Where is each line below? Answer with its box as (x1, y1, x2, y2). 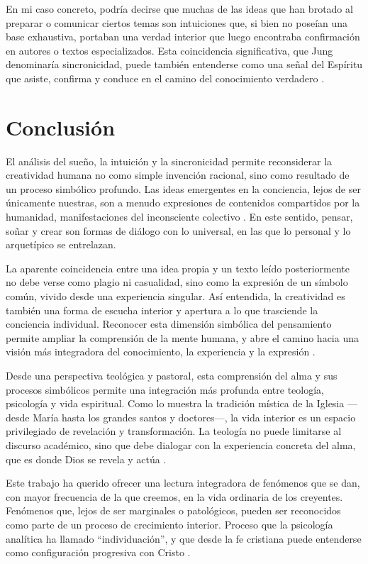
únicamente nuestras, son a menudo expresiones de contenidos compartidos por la (6, 195, 360, 210)
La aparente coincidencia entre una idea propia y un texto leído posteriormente (6, 260, 350, 275)
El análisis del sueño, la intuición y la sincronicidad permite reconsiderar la (6, 153, 333, 168)
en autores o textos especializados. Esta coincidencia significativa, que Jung (6, 43, 333, 57)
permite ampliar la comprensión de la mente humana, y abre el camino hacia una (6, 330, 359, 345)
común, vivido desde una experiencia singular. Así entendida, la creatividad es (6, 289, 345, 304)
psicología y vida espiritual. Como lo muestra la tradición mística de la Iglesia (6, 396, 345, 411)
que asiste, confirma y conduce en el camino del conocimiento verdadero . (6, 70, 325, 85)
